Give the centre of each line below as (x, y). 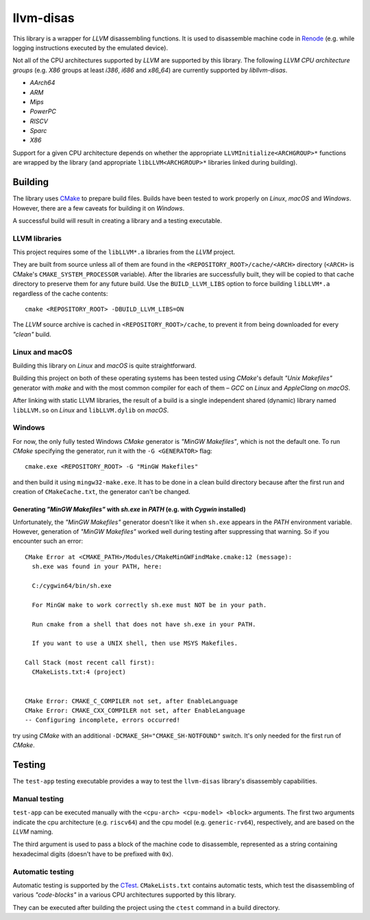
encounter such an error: (48, 541)
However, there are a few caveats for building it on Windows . (99, 208)
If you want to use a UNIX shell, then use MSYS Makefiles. (135, 644)
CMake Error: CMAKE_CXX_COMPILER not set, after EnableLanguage (135, 711)
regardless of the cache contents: (60, 293)
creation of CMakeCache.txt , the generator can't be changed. (102, 492)
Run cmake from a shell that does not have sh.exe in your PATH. (144, 624)
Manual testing (38, 799)
